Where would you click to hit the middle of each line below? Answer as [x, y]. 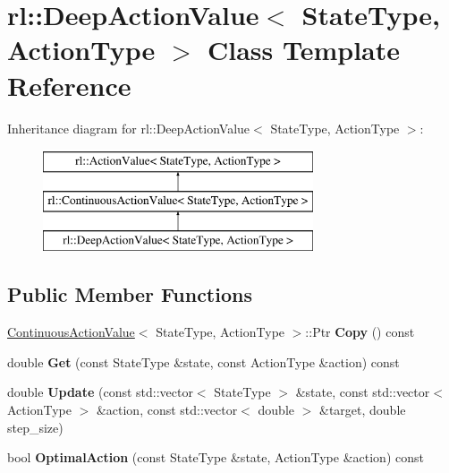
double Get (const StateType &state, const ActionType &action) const [203, 361]
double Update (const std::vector [100, 392]
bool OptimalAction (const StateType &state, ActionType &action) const [216, 457]
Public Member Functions [130, 294]
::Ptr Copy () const [360, 332]
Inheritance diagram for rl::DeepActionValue [129, 128]
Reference [69, 85]
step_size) [35, 427]
